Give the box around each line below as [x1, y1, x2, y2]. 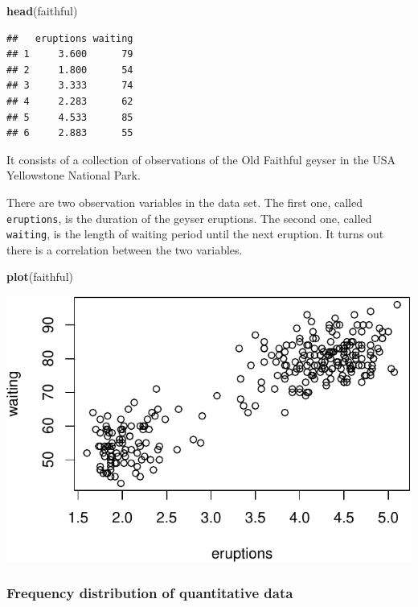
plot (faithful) [6, 268, 73, 285]
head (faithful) [6, 2, 78, 19]
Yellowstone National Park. [6, 167, 141, 184]
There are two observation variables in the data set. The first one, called [6, 193, 363, 210]
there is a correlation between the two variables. [6, 241, 243, 258]
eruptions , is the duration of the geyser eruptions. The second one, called [6, 209, 372, 226]
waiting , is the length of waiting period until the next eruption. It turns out [6, 225, 384, 242]
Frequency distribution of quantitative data [6, 583, 293, 603]
